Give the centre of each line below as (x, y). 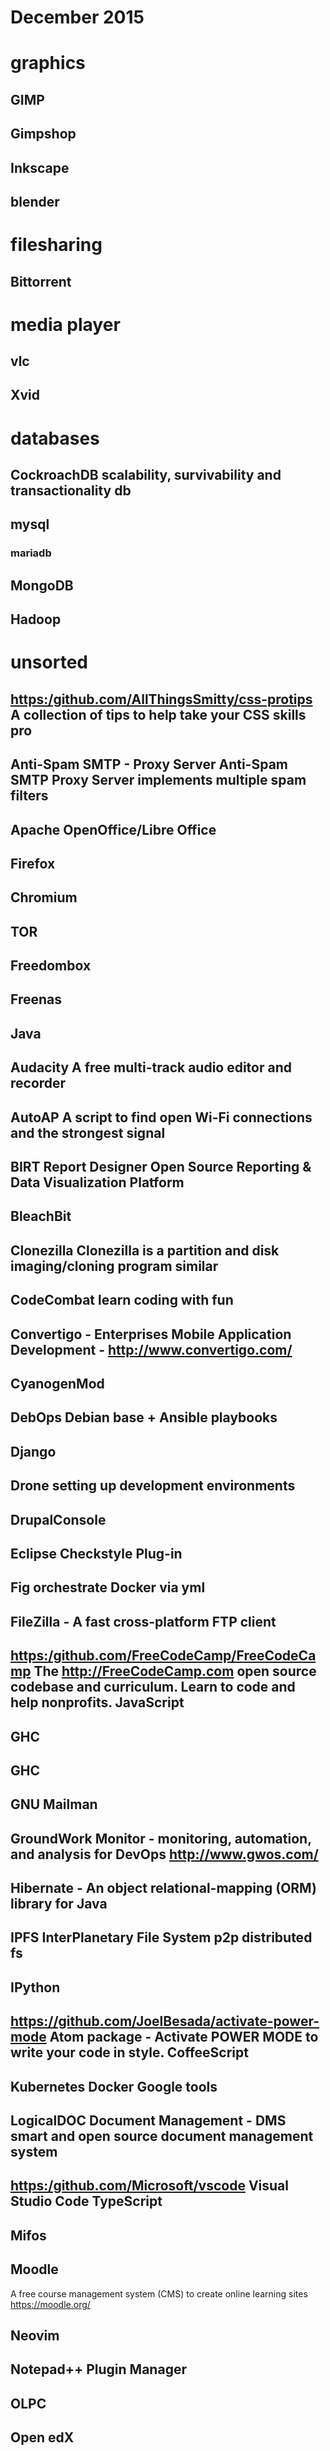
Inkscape (40, 167)
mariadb (31, 553)
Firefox (33, 863)
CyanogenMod (57, 1383)
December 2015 (77, 17)
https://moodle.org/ (50, 2304)
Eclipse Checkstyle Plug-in (96, 1553)
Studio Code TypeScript (86, 2201)
